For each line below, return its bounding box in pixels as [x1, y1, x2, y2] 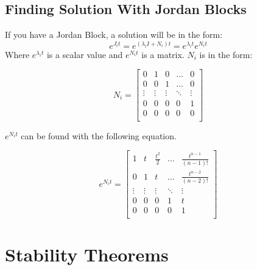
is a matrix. [141, 48, 185, 60]
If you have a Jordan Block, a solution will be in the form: [5, 28, 223, 41]
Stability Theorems [5, 242, 169, 267]
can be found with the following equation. [21, 129, 177, 142]
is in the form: [199, 48, 253, 60]
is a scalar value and [46, 48, 123, 60]
